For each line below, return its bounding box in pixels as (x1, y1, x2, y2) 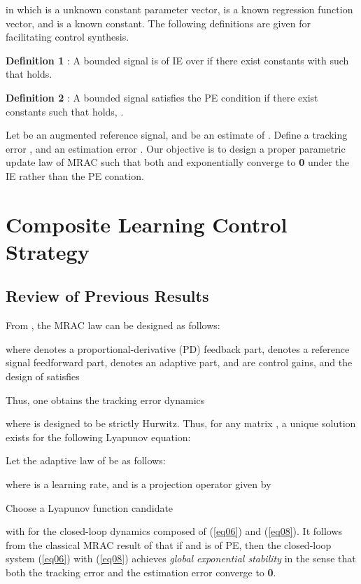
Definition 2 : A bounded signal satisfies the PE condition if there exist (6, 90, 318, 104)
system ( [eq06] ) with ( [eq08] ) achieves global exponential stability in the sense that (6, 551, 356, 566)
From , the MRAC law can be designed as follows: (6, 318, 220, 333)
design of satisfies (6, 369, 80, 384)
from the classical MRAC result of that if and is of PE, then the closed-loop (6, 537, 332, 552)
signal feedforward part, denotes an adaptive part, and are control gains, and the (6, 355, 353, 370)
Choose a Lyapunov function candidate (6, 500, 174, 515)
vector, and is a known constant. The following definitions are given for (6, 15, 311, 30)
